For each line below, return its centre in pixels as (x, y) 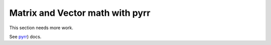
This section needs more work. (41, 28)
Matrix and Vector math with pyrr (80, 13)
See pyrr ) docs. (25, 37)
